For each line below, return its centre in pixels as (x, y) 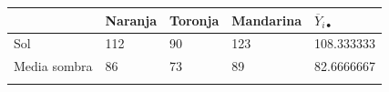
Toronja (194, 20)
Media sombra (53, 66)
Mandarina (267, 20)
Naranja (131, 20)
